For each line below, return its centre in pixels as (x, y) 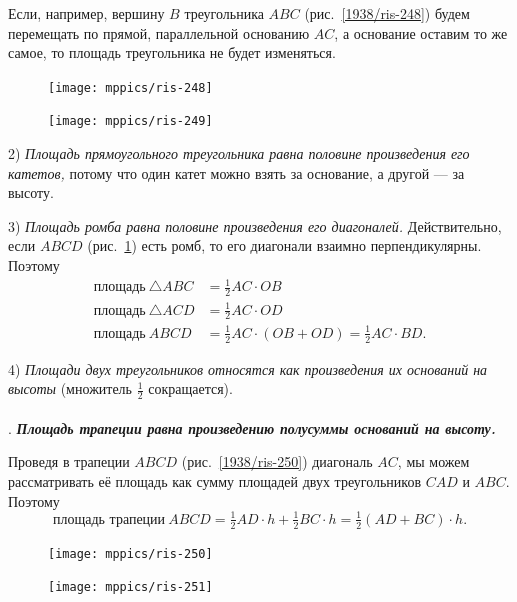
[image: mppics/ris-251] (130, 587)
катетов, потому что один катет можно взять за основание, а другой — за (236, 172)
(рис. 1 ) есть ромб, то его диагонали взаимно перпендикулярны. (284, 245)
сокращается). (190, 388)
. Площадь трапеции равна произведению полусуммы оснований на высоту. (252, 427)
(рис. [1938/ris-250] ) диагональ (277, 461)
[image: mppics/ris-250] (130, 553)
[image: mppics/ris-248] (130, 87)
